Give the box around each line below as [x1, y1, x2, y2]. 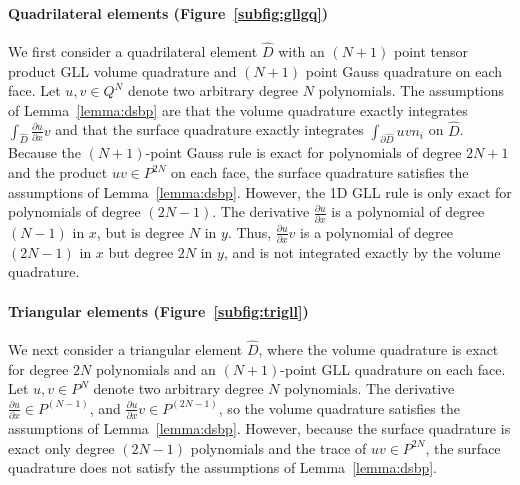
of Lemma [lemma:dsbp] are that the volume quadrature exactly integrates [8, 99, 468, 120]
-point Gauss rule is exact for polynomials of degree [145, 142, 462, 163]
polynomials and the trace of [190, 437, 367, 458]
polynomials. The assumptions [318, 80, 505, 101]
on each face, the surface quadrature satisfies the [171, 162, 469, 182]
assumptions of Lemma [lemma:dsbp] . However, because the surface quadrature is [8, 418, 511, 439]
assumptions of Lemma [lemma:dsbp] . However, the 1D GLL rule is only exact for [8, 181, 512, 202]
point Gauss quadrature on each [305, 60, 503, 81]
